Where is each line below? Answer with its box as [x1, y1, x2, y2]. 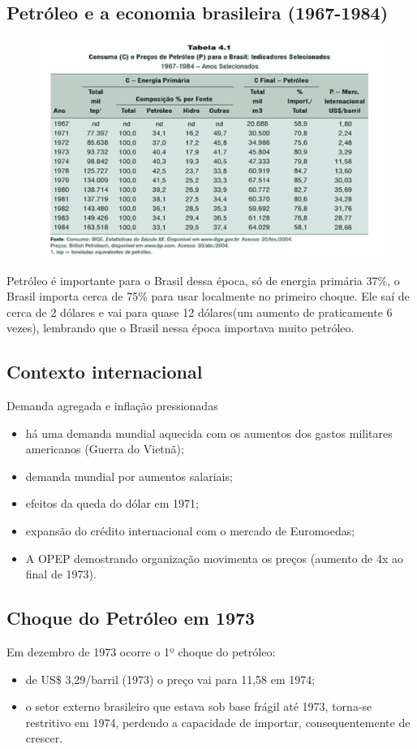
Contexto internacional [6, 359, 203, 384]
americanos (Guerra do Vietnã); [25, 440, 184, 457]
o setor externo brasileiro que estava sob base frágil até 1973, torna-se [25, 698, 372, 715]
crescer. [25, 730, 63, 747]
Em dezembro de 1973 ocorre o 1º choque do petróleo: [6, 643, 276, 660]
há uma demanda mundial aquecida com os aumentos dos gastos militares [25, 424, 393, 441]
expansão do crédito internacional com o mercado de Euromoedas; [25, 522, 355, 539]
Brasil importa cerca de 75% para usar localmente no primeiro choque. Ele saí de [6, 288, 410, 305]
